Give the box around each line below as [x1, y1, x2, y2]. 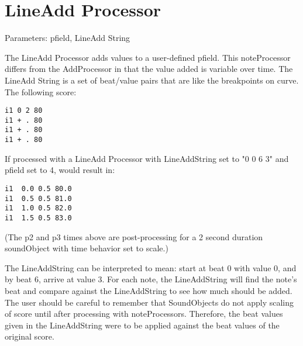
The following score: [5, 85, 77, 98]
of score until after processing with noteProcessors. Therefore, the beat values [5, 307, 283, 320]
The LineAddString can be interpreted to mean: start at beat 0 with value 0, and [5, 261, 297, 274]
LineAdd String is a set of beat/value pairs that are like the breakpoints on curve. [5, 74, 299, 86]
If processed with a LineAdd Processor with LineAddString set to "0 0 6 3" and [5, 152, 289, 164]
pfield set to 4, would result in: [5, 164, 115, 176]
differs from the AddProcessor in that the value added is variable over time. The [5, 63, 293, 75]
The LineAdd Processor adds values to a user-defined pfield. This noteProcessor [5, 51, 291, 63]
